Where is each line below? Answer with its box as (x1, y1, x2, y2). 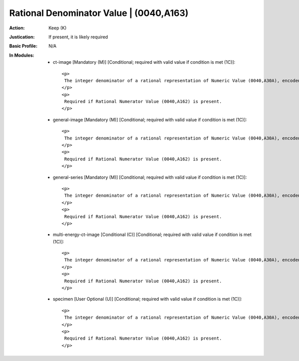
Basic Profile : (9, 43, 37, 49)
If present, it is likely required (48, 34, 108, 40)
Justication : (9, 34, 35, 40)
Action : (9, 25, 25, 31)
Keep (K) (48, 25, 67, 31)
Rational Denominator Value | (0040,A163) (9, 7, 189, 18)
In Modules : (9, 52, 34, 58)
